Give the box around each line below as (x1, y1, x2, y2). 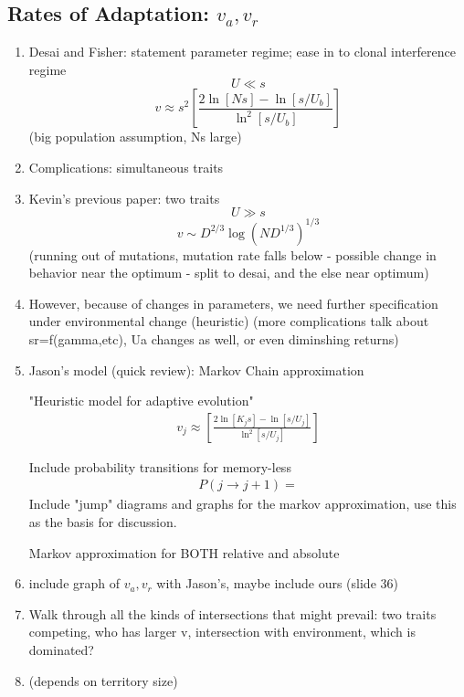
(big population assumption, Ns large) (28, 127, 242, 146)
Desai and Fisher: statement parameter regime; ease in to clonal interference (28, 42, 456, 61)
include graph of (28, 574, 121, 593)
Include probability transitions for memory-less (28, 457, 291, 476)
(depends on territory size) (28, 671, 178, 690)
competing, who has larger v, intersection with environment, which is (28, 622, 416, 641)
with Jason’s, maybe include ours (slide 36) (156, 574, 398, 593)
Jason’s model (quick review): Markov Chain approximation (28, 360, 364, 379)
